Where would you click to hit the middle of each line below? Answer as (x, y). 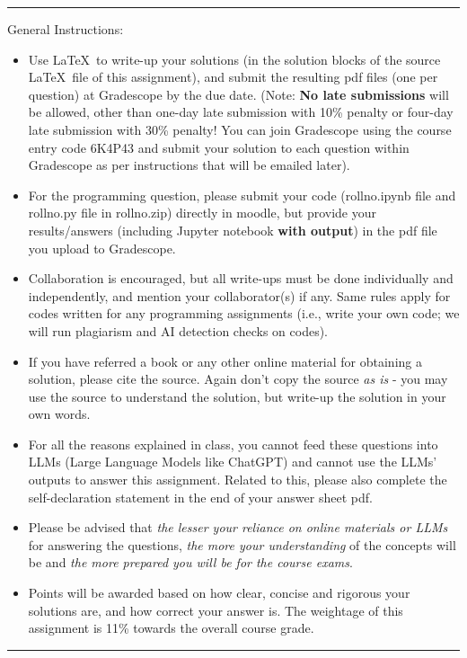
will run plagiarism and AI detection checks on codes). (178, 330)
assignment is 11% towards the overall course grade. (171, 628)
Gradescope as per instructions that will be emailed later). (189, 165)
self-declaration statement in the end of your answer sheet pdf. (200, 497)
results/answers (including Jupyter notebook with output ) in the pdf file (233, 230)
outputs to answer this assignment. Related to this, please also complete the (238, 480)
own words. (59, 414)
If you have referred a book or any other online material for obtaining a (225, 361)
